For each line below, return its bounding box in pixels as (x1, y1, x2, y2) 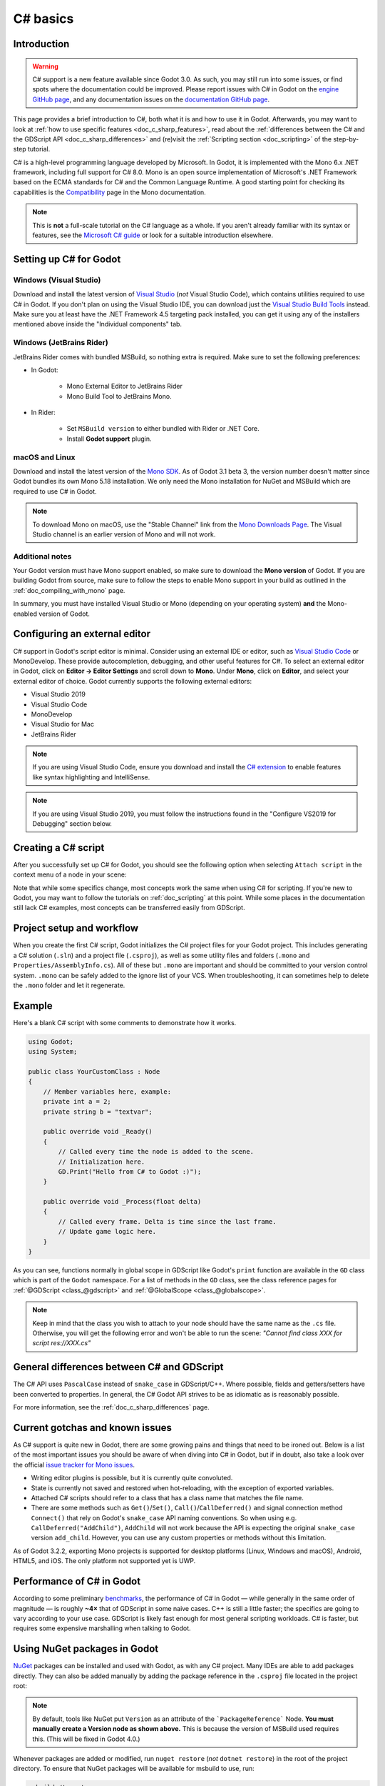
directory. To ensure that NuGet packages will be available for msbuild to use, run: (13, 1765, 255, 1773)
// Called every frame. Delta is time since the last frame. (58, 1217, 277, 1225)
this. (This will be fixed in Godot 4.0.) (32, 1735, 140, 1743)
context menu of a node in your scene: (13, 870, 128, 879)
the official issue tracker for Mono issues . (13, 1460, 135, 1469)
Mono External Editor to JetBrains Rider (66, 382, 183, 391)
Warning (32, 61, 58, 71)
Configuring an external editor (13, 628, 151, 640)
